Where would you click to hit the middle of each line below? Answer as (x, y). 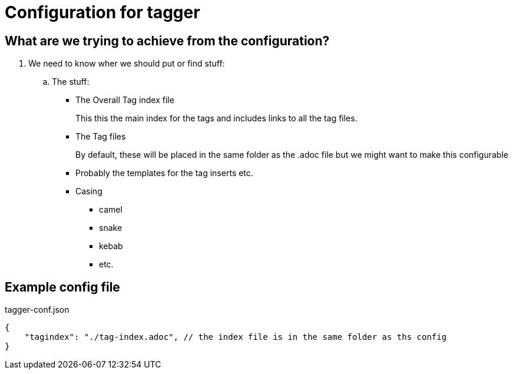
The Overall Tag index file (125, 100)
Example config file (62, 287)
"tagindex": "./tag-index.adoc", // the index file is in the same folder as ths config (236, 337)
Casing (89, 191)
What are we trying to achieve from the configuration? (167, 41)
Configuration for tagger (102, 12)
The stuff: (71, 82)
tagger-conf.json (37, 310)
